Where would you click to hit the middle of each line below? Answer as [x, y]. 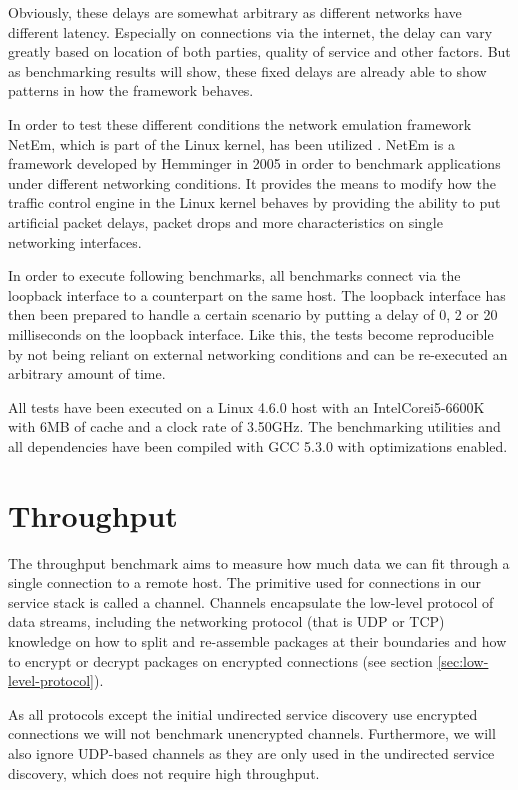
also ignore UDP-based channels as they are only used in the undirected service [251, 752]
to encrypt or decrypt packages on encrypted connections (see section [220, 660]
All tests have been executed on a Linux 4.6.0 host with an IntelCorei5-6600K [246, 406]
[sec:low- [463, 660]
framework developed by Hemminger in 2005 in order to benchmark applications [254, 163]
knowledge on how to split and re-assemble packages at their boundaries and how [257, 640]
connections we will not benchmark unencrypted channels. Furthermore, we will [252, 733]
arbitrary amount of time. [87, 373]
